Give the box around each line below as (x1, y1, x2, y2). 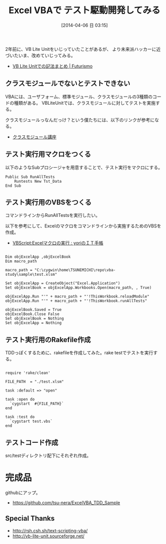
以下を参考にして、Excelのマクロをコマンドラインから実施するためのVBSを (5, 223, 161, 229)
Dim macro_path (5, 259, 37, 264)
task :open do (5, 397, 35, 402)
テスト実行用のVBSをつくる (5, 198, 92, 206)
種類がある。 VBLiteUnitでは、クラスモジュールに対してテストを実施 (14, 100, 156, 106)
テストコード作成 (5, 438, 58, 447)
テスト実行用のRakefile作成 (5, 335, 91, 344)
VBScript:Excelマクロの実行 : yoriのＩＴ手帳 (12, 240, 104, 246)
